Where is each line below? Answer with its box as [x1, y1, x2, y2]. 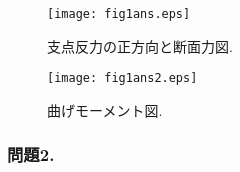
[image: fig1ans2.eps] [47, 71, 198, 86]
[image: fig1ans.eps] [47, 7, 191, 21]
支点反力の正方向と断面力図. [47, 35, 233, 56]
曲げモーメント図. [47, 99, 163, 120]
